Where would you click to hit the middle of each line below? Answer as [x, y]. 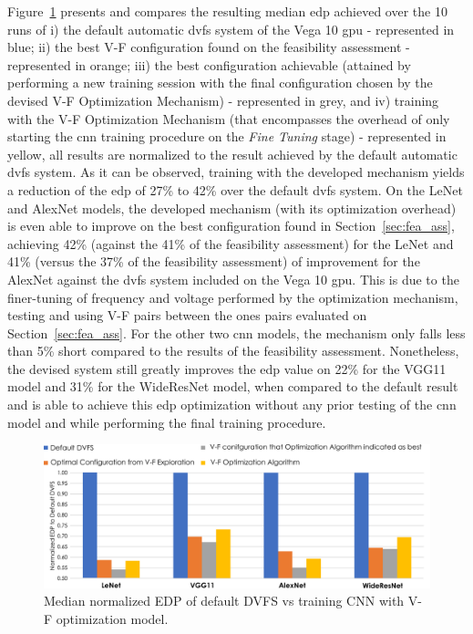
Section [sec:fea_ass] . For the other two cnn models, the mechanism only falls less [236, 333]
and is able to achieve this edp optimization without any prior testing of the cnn [232, 405]
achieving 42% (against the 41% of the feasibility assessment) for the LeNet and [231, 243]
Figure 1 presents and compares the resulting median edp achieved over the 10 [227, 11]
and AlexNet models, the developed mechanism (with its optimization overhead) [232, 208]
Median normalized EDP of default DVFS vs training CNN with [224, 601]
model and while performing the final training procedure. [167, 422]
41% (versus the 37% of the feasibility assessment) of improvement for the [214, 261]
